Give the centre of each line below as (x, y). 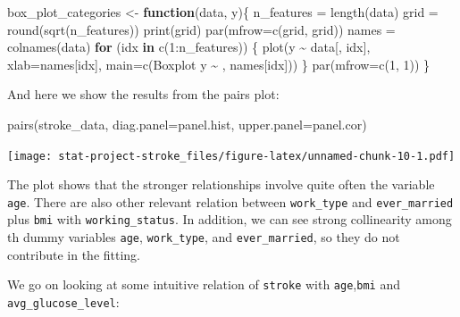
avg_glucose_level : (63, 302)
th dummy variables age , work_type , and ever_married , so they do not (204, 237)
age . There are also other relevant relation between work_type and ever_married (230, 201)
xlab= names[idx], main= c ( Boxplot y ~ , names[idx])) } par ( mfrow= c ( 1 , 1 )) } (219, 64)
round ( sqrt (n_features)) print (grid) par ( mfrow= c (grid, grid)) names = (201, 29)
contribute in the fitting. (74, 254)
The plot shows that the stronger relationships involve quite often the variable (221, 184)
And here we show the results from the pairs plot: (143, 94)
